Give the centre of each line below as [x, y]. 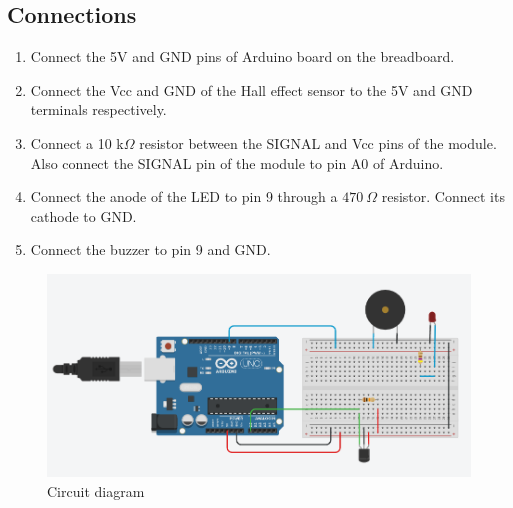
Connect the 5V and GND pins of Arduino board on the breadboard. [242, 56]
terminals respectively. [98, 109]
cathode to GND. [83, 215]
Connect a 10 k [77, 142]
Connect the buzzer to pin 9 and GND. [150, 249]
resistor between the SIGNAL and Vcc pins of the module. [318, 142]
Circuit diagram [96, 490]
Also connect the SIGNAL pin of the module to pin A [196, 162]
